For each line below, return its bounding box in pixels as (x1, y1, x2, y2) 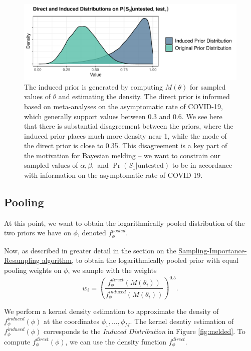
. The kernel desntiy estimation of (130, 315, 234, 326)
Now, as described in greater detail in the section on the (4, 245, 176, 255)
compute (4, 336, 31, 346)
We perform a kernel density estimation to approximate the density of (4, 306, 219, 316)
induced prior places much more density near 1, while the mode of (24, 130, 227, 141)
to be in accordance (172, 160, 232, 170)
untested (137, 162, 164, 170)
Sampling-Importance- (178, 245, 247, 255)
